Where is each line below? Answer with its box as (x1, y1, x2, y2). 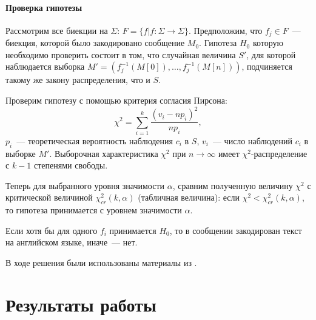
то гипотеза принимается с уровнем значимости (5, 204, 182, 216)
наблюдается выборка (5, 60, 85, 73)
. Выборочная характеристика (49, 147, 158, 159)
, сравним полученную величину (172, 179, 293, 192)
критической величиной (5, 191, 93, 204)
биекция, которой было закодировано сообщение (5, 36, 185, 49)
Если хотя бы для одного (5, 224, 98, 236)
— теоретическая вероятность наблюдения (16, 134, 173, 147)
